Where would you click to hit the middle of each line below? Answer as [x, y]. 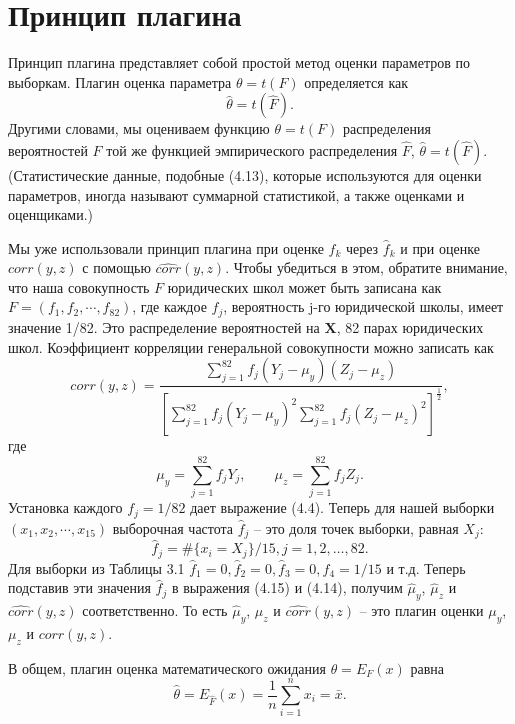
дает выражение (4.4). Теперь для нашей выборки [342, 507]
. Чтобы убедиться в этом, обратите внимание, [366, 267]
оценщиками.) [50, 214]
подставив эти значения [79, 587]
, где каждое [169, 306]
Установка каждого [65, 507]
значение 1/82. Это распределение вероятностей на [164, 326]
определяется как [356, 81]
